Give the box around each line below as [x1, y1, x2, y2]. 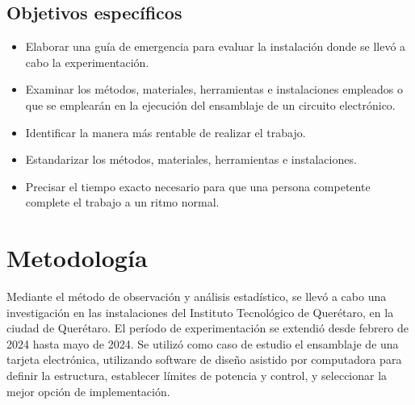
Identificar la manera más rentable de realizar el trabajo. [25, 123, 306, 140]
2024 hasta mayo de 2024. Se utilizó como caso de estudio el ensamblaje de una [6, 335, 399, 352]
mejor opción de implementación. [6, 382, 170, 399]
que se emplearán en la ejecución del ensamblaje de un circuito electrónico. [25, 96, 396, 113]
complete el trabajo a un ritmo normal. [25, 194, 220, 211]
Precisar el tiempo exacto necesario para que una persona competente [25, 177, 371, 194]
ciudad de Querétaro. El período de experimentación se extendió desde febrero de [6, 319, 409, 336]
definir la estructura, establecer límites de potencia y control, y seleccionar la [6, 367, 388, 384]
